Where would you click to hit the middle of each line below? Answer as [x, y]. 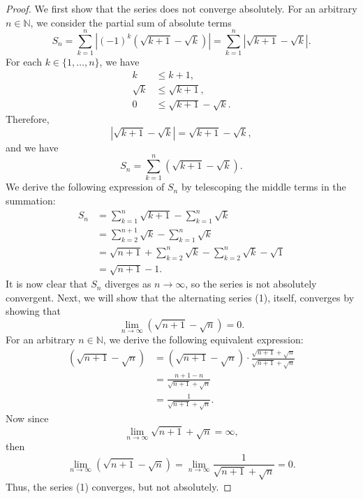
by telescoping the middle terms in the [264, 187]
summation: [31, 200]
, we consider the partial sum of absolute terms [131, 22]
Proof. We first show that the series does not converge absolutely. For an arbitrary [181, 8]
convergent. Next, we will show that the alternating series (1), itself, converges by [180, 297]
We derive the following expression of [85, 187]
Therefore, [28, 119]
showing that [34, 311]
